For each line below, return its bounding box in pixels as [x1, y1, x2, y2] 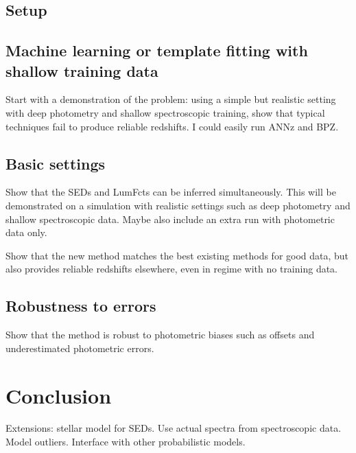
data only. [5, 225, 47, 240]
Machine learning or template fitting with [5, 40, 308, 61]
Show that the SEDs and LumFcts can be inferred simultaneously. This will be [5, 185, 336, 199]
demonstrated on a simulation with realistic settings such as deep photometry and [5, 198, 351, 212]
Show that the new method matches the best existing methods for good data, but [5, 248, 349, 262]
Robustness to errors [5, 295, 156, 316]
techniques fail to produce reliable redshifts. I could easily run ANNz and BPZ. [5, 119, 339, 133]
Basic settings [5, 152, 106, 174]
